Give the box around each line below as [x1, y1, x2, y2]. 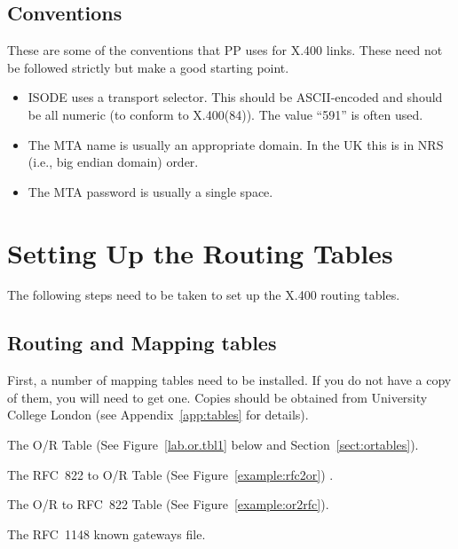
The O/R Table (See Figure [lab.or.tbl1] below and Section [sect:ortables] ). [7, 435, 419, 454]
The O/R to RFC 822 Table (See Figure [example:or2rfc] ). [7, 495, 329, 514]
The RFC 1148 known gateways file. [7, 524, 206, 543]
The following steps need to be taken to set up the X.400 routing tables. [7, 286, 400, 304]
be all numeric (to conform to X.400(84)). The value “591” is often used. [28, 105, 423, 123]
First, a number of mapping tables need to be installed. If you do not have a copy [7, 371, 452, 389]
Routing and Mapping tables [7, 329, 277, 357]
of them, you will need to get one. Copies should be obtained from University [7, 388, 428, 406]
